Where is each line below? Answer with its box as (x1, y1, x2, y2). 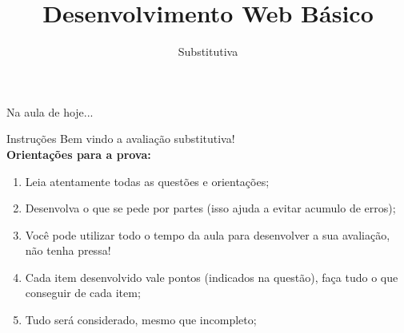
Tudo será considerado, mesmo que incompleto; (25, 311, 257, 328)
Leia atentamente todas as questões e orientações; (25, 172, 270, 189)
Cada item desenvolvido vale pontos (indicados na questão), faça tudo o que (25, 268, 398, 285)
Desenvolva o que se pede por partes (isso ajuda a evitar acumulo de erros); (25, 200, 396, 216)
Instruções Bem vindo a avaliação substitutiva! (6, 130, 235, 147)
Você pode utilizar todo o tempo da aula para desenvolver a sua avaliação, (25, 226, 390, 243)
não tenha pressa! (25, 242, 111, 259)
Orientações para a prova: (6, 145, 151, 162)
